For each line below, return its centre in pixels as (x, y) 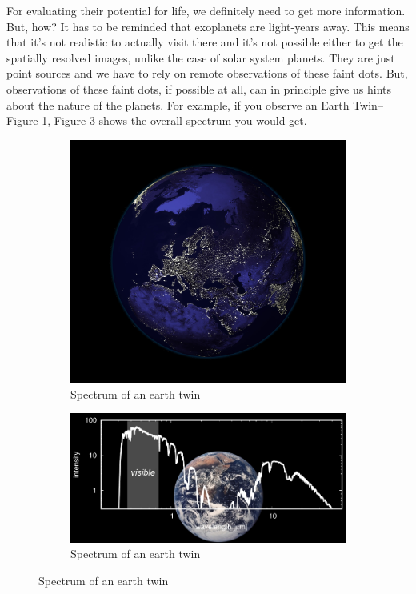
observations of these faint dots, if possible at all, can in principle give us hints (199, 88)
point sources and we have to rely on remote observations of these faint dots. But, (207, 73)
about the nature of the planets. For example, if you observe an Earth (178, 104)
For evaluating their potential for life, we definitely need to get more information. (206, 10)
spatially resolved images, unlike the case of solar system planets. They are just (201, 57)
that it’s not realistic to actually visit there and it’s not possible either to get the (205, 42)
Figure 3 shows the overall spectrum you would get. (180, 120)
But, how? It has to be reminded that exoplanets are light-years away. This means (208, 26)
